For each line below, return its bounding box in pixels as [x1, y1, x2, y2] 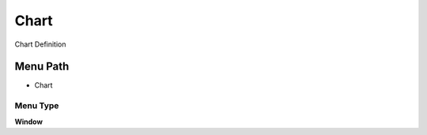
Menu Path [14, 60, 70, 73]
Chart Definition [14, 39, 66, 49]
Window [14, 117, 43, 126]
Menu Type [14, 100, 59, 111]
